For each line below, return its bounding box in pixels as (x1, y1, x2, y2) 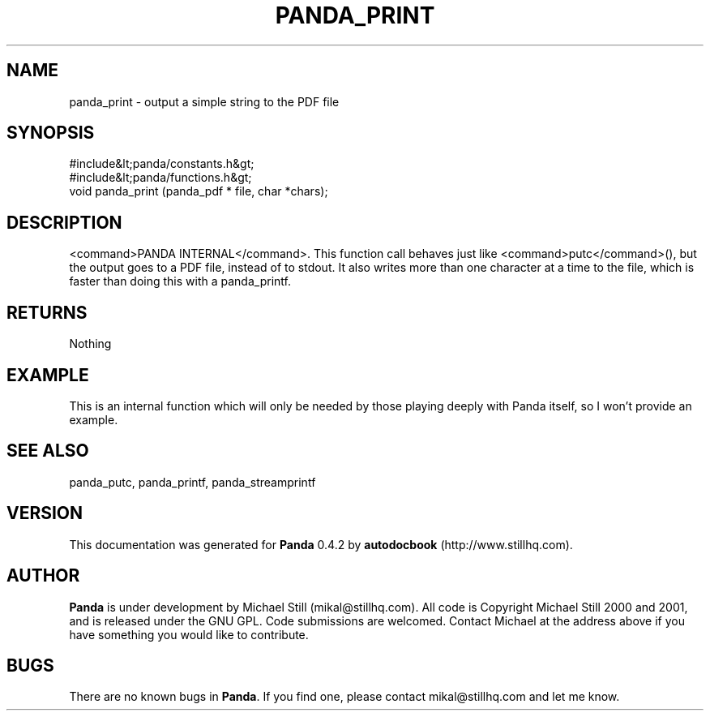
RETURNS (6, 302, 88, 323)
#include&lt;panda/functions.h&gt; (69, 170, 252, 185)
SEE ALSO (6, 440, 89, 462)
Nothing (69, 337, 112, 351)
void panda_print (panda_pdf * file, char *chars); (69, 184, 328, 199)
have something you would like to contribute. (69, 627, 309, 642)
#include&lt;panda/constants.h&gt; (69, 157, 254, 171)
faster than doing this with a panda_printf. (69, 274, 291, 289)
